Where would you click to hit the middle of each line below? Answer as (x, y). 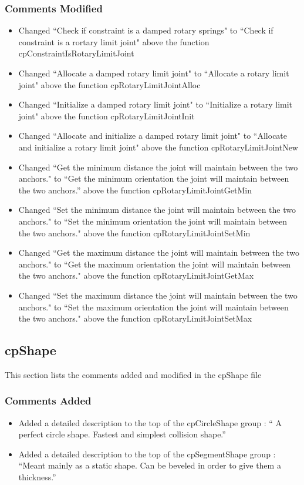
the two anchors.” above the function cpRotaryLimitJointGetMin (135, 190)
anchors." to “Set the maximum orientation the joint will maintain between (153, 307)
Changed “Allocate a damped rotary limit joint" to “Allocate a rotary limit (154, 73)
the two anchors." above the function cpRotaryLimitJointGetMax (136, 275)
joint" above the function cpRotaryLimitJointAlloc (109, 84)
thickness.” (37, 477)
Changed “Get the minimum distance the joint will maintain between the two (158, 167)
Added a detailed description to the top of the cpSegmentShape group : (147, 454)
